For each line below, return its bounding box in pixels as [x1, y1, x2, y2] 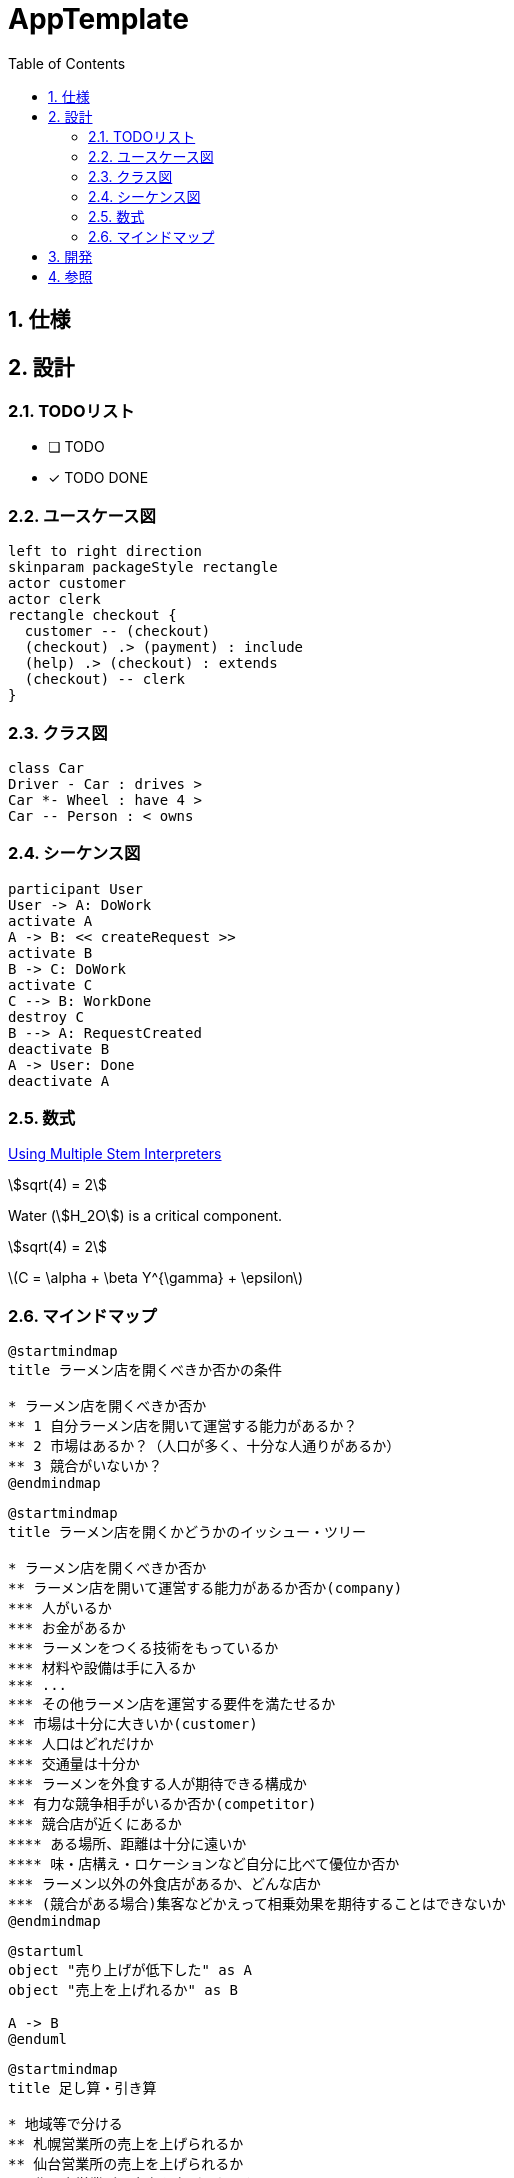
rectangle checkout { [8, 607, 177, 624]
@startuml [8, 1943, 84, 1960]
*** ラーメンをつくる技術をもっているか [8, 1640, 279, 1657]
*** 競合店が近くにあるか [8, 1816, 182, 1833]
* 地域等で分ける [8, 2116, 123, 2133]
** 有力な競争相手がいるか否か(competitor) [8, 1796, 317, 1813]
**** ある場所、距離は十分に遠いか [8, 1836, 247, 1853]
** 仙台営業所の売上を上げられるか [8, 2156, 244, 2173]
